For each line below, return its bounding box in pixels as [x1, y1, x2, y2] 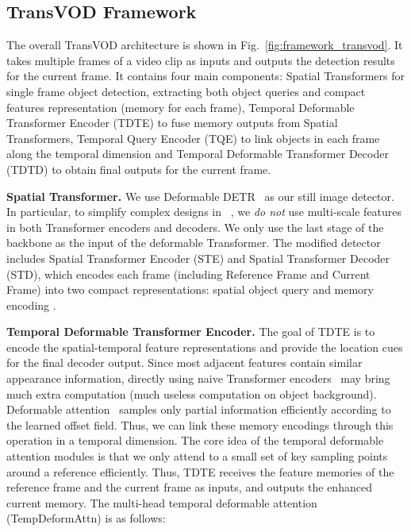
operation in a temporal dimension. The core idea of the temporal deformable [6, 432, 384, 449]
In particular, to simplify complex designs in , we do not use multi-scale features [6, 203, 402, 220]
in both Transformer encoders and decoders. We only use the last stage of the [6, 218, 384, 235]
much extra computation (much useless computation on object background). [6, 385, 377, 402]
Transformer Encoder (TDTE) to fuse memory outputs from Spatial [6, 114, 338, 131]
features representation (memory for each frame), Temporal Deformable [6, 98, 355, 115]
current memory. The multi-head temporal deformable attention [6, 494, 317, 511]
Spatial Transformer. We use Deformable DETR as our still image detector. [6, 187, 394, 204]
